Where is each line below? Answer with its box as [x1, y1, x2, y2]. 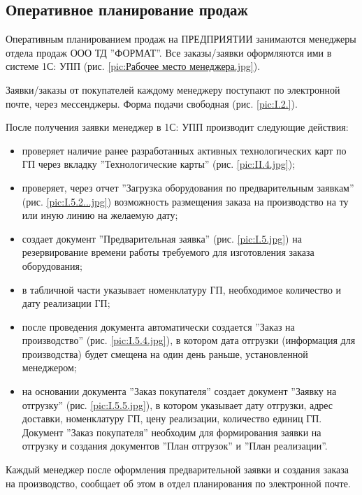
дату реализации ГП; [22, 296, 110, 310]
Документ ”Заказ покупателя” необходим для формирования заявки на [22, 424, 321, 439]
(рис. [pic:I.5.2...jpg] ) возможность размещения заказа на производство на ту [22, 194, 349, 208]
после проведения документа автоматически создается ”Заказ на [22, 319, 295, 333]
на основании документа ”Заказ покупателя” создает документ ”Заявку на [22, 384, 337, 399]
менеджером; [22, 360, 77, 375]
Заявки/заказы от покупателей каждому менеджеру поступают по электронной [6, 82, 340, 96]
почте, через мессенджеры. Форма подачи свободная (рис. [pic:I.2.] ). [6, 96, 298, 110]
